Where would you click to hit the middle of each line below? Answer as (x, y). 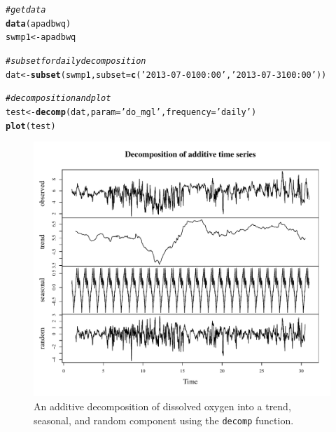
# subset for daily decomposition (76, 61)
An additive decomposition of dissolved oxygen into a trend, (162, 406)
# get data (26, 10)
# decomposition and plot (58, 99)
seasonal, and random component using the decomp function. (164, 420)
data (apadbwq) (38, 23)
